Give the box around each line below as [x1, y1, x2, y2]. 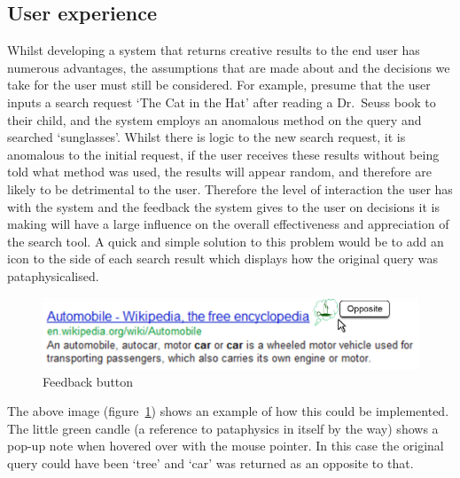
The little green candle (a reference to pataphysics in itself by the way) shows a [7, 419, 439, 437]
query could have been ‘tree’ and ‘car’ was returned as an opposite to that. [7, 453, 414, 472]
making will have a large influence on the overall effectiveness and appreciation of [7, 215, 449, 233]
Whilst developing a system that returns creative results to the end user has [7, 41, 420, 59]
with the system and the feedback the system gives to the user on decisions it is [7, 197, 440, 215]
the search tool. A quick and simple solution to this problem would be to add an [7, 231, 444, 250]
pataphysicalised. [7, 266, 99, 285]
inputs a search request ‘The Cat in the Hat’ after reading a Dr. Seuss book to [7, 92, 436, 111]
